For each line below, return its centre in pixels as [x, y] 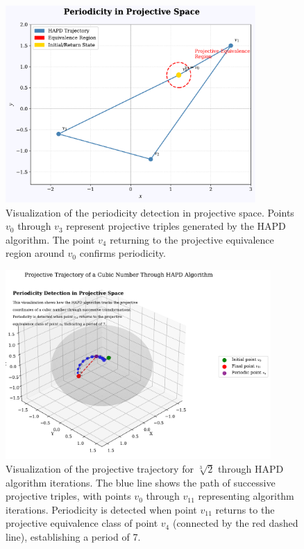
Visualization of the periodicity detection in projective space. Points [150, 212]
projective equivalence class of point [82, 523]
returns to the [245, 509]
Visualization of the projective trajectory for [100, 468]
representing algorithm [246, 496]
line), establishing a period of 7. [73, 536]
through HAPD [251, 468]
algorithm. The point [50, 239]
